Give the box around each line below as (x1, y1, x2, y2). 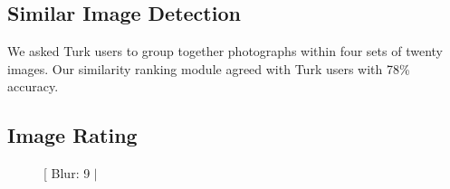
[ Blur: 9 (43, 164, 91, 183)
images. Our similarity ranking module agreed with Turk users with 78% (7, 59, 410, 78)
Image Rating (7, 121, 138, 149)
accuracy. (7, 77, 59, 96)
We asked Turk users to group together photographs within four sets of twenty (7, 42, 443, 61)
